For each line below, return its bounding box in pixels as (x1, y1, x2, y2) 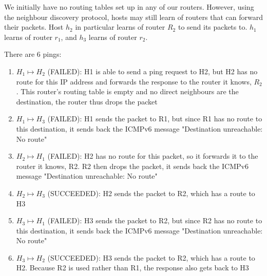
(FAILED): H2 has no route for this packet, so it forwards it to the (47, 151, 258, 161)
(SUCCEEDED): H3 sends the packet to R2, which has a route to (47, 252, 255, 263)
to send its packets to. (178, 22, 247, 32)
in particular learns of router (75, 22, 165, 32)
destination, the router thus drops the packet (16, 96, 158, 107)
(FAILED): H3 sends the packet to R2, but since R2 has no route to (47, 215, 262, 226)
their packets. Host (4, 22, 64, 32)
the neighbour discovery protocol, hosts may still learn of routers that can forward (4, 11, 263, 22)
